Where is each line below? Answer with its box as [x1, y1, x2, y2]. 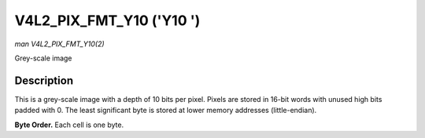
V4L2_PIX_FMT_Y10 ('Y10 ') [14, 12, 201, 29]
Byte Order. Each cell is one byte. [14, 120, 124, 129]
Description [14, 74, 74, 87]
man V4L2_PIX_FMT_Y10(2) [14, 39, 105, 49]
